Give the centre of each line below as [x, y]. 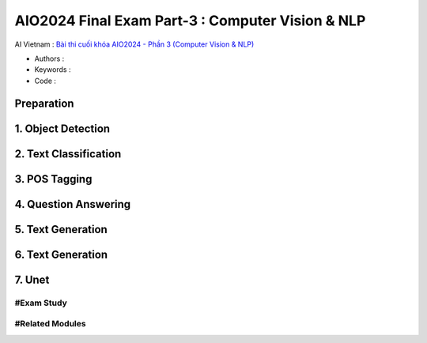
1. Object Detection [62, 128]
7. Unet [32, 279]
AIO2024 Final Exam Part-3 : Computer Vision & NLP [190, 21]
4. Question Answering [73, 204]
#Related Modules [50, 324]
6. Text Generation [61, 254]
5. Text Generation [61, 229]
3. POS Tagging [53, 179]
